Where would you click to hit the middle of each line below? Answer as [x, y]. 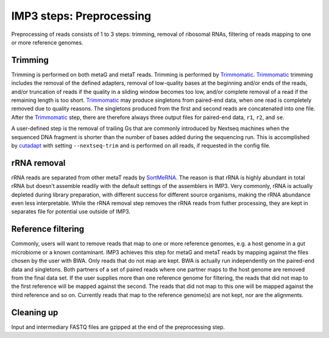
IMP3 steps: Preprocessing [81, 16]
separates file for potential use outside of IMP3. [71, 212]
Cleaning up [35, 312]
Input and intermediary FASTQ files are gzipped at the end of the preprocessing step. [118, 327]
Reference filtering [48, 229]
